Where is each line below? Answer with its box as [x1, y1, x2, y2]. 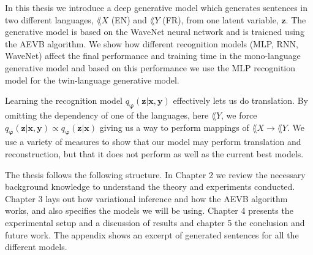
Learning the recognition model [5, 94, 123, 107]
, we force [221, 108, 257, 121]
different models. [5, 240, 67, 253]
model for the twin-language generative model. [5, 73, 179, 86]
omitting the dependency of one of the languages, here [5, 108, 209, 121]
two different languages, [5, 13, 94, 26]
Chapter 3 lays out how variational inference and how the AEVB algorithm [5, 192, 288, 205]
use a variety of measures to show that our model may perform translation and [5, 135, 301, 148]
